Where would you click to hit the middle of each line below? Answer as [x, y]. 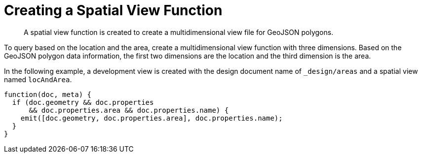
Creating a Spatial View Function [113, 10]
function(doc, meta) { [48, 94]
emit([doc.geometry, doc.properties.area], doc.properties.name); [152, 118]
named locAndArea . [38, 79]
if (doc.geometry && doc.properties [83, 102]
